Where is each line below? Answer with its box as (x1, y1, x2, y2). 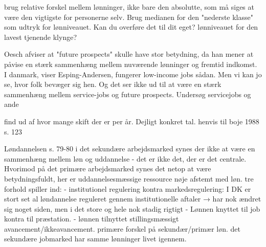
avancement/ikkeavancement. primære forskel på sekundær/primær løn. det (4, 223, 240, 234)
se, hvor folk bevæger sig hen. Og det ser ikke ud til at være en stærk (4, 79, 221, 89)
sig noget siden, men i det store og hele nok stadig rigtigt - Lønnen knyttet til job (4, 203, 260, 214)
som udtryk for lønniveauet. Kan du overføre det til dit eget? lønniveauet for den (4, 21, 258, 32)
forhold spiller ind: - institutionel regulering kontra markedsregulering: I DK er (4, 183, 251, 194)
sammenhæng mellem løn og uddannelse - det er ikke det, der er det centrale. (4, 153, 247, 164)
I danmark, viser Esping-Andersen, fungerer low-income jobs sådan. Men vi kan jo (4, 69, 262, 79)
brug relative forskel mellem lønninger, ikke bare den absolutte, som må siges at (4, 2, 254, 12)
